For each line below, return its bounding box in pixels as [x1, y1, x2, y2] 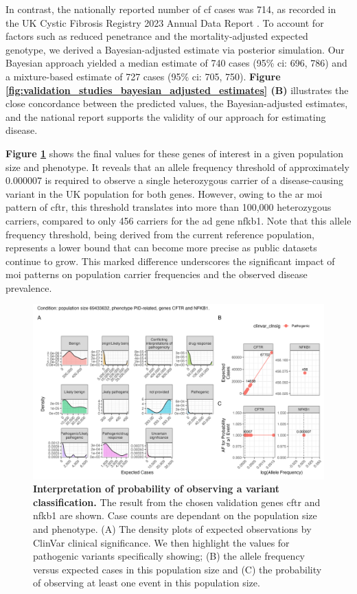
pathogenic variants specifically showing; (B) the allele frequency [33, 549, 306, 563]
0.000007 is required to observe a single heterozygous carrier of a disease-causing [5, 173, 343, 187]
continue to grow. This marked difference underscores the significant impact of [5, 253, 335, 268]
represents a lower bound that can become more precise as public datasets [5, 240, 317, 255]
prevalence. [5, 280, 52, 295]
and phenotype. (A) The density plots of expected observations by [33, 522, 312, 536]
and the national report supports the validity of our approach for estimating [5, 109, 326, 124]
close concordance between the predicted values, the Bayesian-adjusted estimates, [5, 96, 348, 111]
